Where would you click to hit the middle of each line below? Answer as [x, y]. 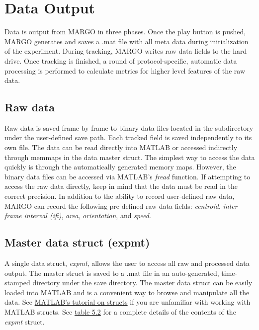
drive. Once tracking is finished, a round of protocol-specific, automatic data [121, 60]
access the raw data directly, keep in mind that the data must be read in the [121, 186]
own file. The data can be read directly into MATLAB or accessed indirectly [121, 147]
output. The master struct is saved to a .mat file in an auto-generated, [112, 273]
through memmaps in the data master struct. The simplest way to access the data [130, 157]
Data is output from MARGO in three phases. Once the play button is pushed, [125, 32]
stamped [17, 283]
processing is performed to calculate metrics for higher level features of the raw [125, 70]
